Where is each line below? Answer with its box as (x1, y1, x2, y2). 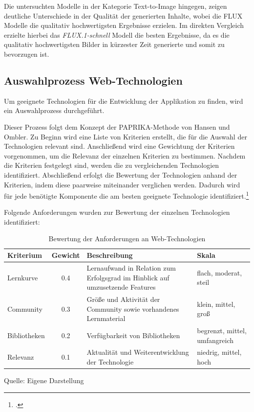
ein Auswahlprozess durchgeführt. (4, 105, 105, 115)
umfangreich (197, 335, 233, 345)
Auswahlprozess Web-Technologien (4, 72, 183, 88)
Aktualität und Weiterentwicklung (86, 347, 189, 357)
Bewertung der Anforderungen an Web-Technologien (48, 233, 206, 243)
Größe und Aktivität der (86, 294, 160, 304)
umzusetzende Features (86, 282, 156, 292)
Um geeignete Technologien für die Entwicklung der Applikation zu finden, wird (4, 95, 243, 106)
